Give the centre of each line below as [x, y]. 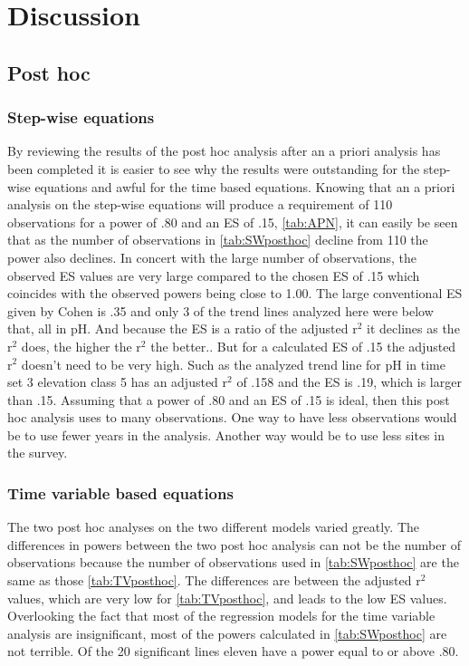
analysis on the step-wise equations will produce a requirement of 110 [200, 204]
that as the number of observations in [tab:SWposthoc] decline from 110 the [218, 240]
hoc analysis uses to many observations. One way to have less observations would [232, 417]
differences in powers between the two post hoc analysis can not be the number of [234, 544]
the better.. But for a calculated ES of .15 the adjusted [303, 346]
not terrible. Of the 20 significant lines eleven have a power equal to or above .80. [233, 651]
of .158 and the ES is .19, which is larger [349, 382]
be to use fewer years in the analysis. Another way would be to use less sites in [226, 434]
